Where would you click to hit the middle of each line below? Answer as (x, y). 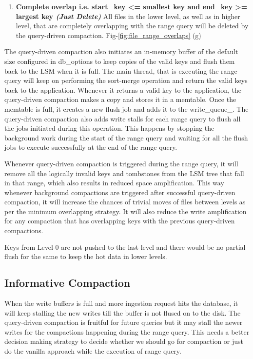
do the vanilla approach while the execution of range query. (93, 351)
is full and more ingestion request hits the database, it (157, 303)
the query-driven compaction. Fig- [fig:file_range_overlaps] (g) (108, 35)
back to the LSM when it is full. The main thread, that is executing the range (121, 70)
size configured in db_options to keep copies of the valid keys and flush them (120, 61)
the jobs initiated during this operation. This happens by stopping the (109, 128)
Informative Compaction (68, 283)
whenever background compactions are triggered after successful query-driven (120, 192)
